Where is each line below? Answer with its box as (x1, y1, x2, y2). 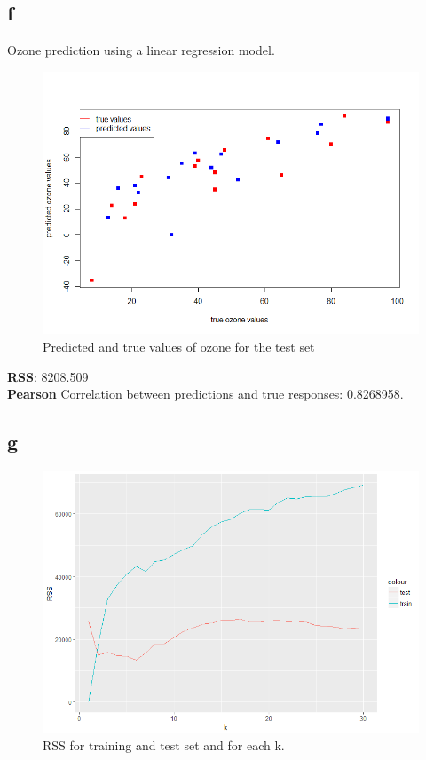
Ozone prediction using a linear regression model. (7, 41, 275, 59)
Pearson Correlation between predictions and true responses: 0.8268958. (7, 384, 404, 403)
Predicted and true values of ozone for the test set (43, 336, 315, 355)
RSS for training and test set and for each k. (43, 736, 285, 755)
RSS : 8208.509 (7, 367, 89, 385)
